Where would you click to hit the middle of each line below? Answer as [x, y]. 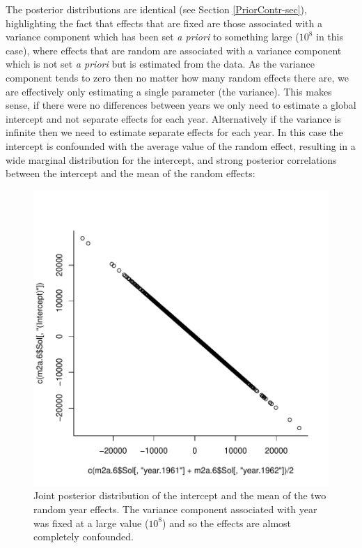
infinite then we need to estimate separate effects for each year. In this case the [174, 132]
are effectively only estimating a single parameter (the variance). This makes [169, 91]
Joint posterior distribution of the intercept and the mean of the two [180, 495]
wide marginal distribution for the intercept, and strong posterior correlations [171, 159]
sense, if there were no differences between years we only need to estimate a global [181, 105]
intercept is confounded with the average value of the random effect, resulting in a [181, 145]
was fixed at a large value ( [91, 523]
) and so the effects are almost [227, 523]
